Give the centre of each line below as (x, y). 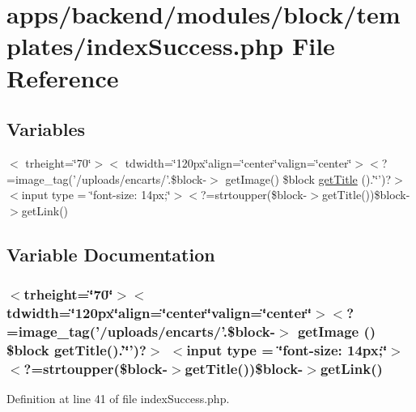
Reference (63, 77)
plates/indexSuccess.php (145, 46)
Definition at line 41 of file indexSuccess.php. (118, 399)
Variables (46, 129)
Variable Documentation (111, 254)
